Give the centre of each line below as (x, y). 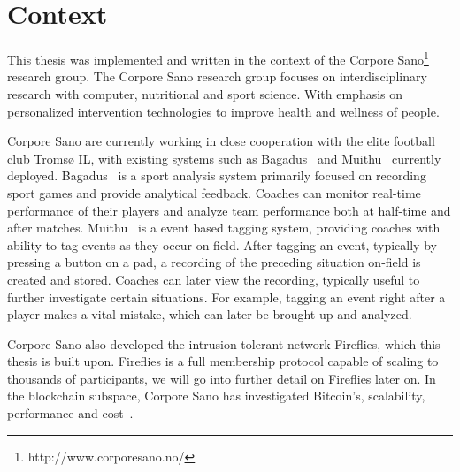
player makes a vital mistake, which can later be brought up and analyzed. (210, 314)
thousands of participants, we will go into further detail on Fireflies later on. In (222, 378)
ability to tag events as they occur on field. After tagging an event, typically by (222, 244)
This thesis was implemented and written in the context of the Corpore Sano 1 (218, 58)
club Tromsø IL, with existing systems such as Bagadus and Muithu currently (224, 158)
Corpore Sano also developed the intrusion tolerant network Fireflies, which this (224, 343)
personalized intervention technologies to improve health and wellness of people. (223, 111)
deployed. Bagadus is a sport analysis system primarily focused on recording (217, 175)
